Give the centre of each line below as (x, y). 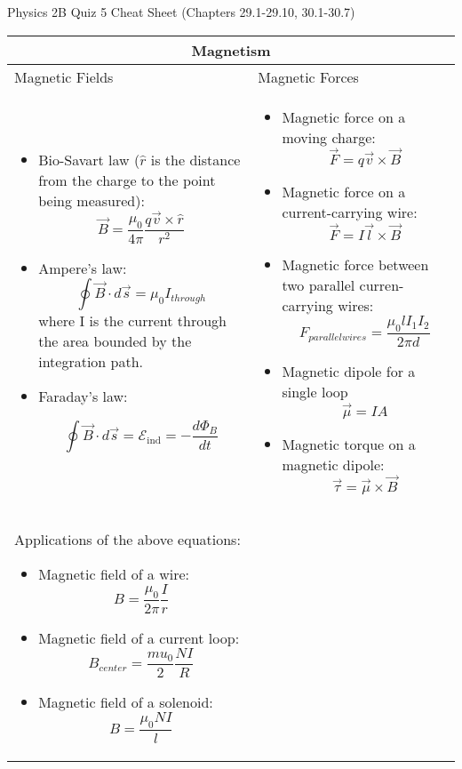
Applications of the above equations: (127, 540)
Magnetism (231, 50)
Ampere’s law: (83, 268)
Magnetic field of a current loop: (139, 637)
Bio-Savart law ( (89, 159)
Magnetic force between (355, 264)
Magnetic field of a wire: (114, 574)
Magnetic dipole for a (349, 372)
